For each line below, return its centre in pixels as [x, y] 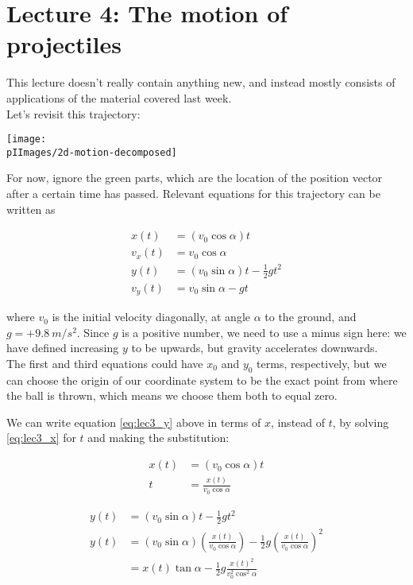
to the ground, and [311, 317]
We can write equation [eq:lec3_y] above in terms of [134, 422]
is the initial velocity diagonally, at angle [151, 317]
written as [31, 209]
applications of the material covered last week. [119, 97]
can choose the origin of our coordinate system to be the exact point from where [202, 380]
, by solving [361, 422]
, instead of [298, 422]
